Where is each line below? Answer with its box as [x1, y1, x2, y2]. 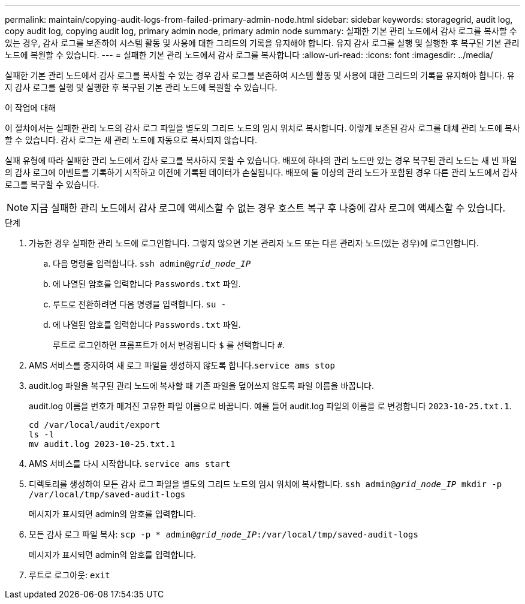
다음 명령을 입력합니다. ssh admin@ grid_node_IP [53, 258, 251, 268]
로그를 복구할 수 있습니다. [5, 179, 99, 189]
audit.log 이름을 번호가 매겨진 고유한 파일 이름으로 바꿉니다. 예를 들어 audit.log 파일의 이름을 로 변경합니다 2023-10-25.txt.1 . [29, 401, 512, 411]
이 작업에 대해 [5, 102, 56, 113]
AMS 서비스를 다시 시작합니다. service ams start [29, 458, 231, 469]
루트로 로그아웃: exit [29, 570, 110, 580]
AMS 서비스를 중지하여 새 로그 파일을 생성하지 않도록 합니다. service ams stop [29, 360, 335, 370]
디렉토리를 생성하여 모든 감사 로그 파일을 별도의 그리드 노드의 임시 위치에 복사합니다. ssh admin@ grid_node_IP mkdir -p [29, 479, 502, 489]
